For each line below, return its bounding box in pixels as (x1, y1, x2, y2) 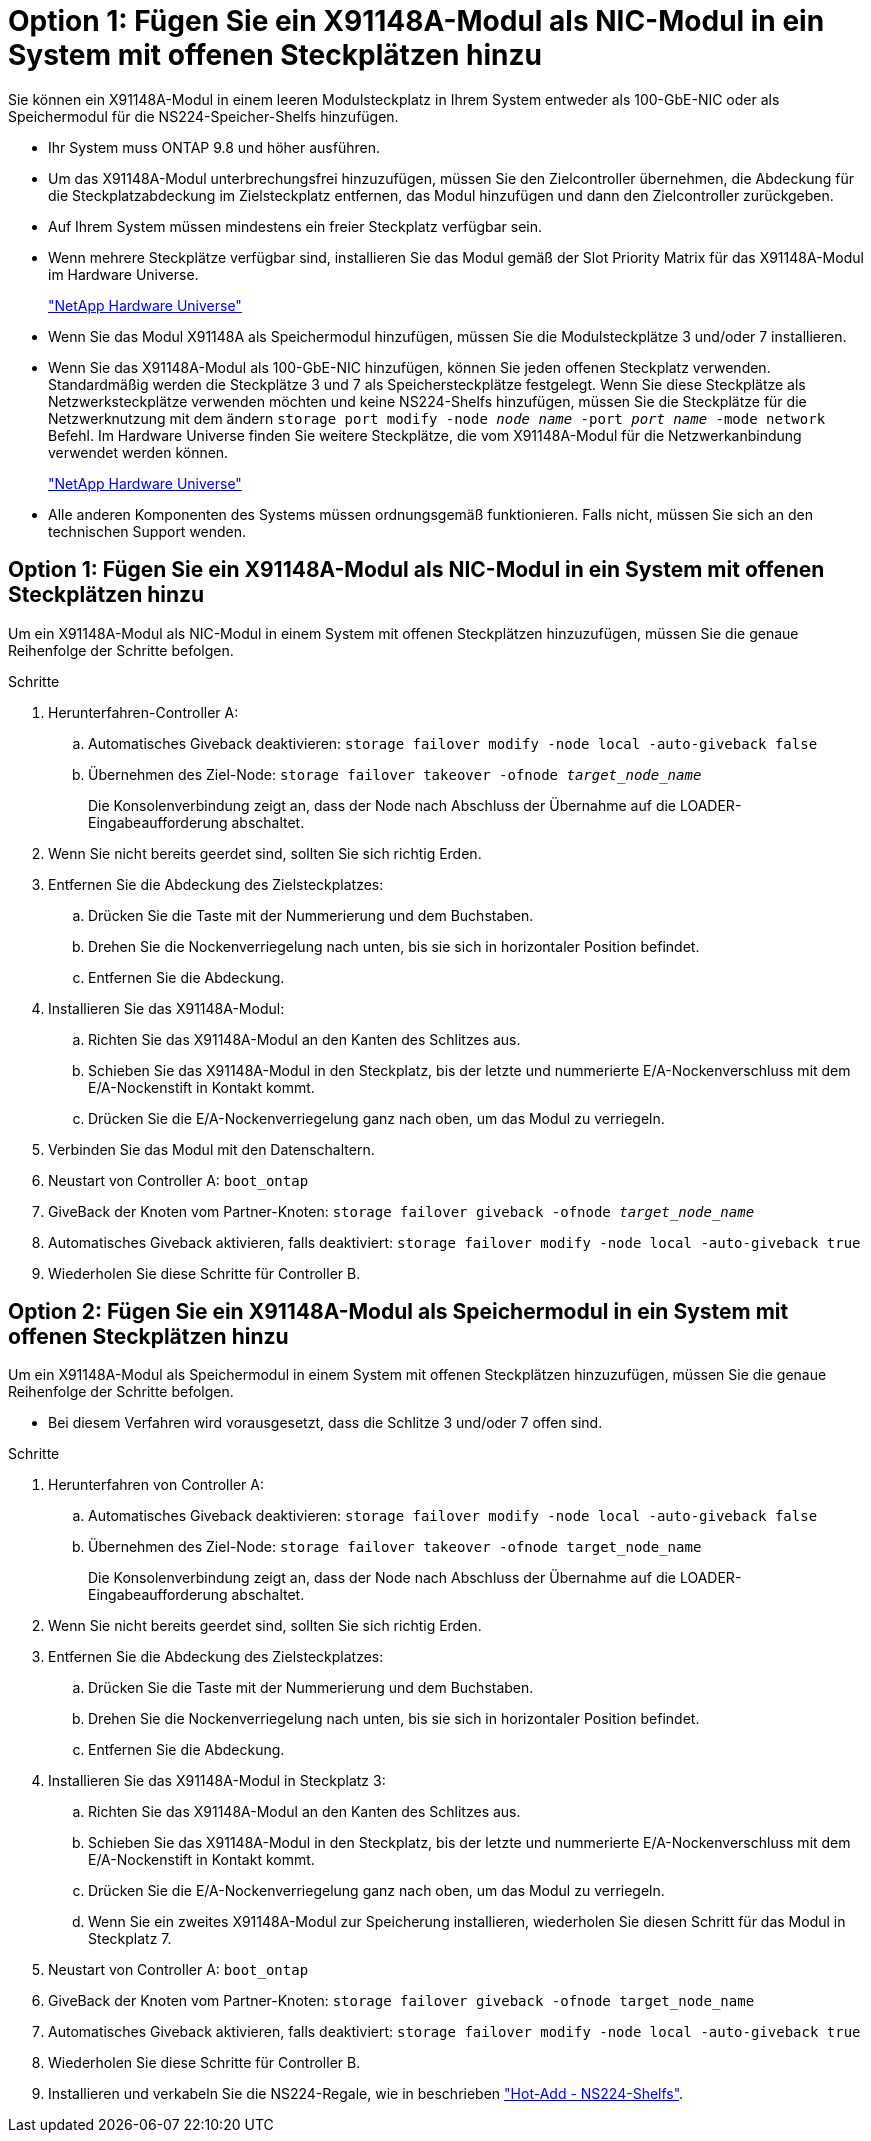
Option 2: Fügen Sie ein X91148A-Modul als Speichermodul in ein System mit (8, 1299, 789, 1325)
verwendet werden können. (48, 443, 229, 461)
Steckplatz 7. (88, 1930, 172, 1948)
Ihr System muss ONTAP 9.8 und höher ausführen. (48, 138, 380, 156)
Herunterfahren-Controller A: (48, 703, 239, 721)
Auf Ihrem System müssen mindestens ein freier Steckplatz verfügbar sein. (48, 217, 543, 235)
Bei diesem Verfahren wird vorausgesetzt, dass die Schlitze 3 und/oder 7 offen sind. (48, 1414, 603, 1432)
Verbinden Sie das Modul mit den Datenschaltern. (48, 1140, 375, 1158)
